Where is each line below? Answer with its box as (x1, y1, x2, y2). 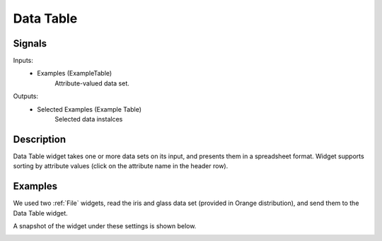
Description (13, 133, 66, 145)
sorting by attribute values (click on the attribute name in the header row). (13, 162, 228, 170)
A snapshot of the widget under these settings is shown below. (13, 222, 197, 230)
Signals (13, 37, 47, 49)
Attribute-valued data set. (54, 78, 130, 88)
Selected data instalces (54, 115, 123, 124)
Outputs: (13, 92, 39, 100)
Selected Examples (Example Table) (37, 105, 141, 113)
